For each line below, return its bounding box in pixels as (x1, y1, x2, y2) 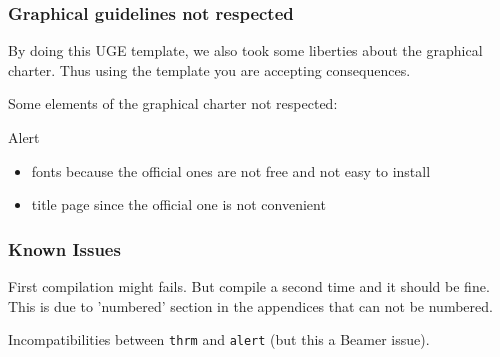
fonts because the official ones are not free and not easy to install (31, 160, 431, 181)
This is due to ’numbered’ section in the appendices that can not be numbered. (8, 295, 493, 316)
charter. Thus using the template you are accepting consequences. (8, 59, 411, 80)
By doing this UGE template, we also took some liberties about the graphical (8, 40, 483, 61)
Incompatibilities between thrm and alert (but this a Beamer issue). (8, 329, 430, 350)
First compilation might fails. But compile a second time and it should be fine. (8, 276, 490, 296)
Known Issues (8, 236, 121, 261)
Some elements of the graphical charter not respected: (8, 93, 338, 114)
